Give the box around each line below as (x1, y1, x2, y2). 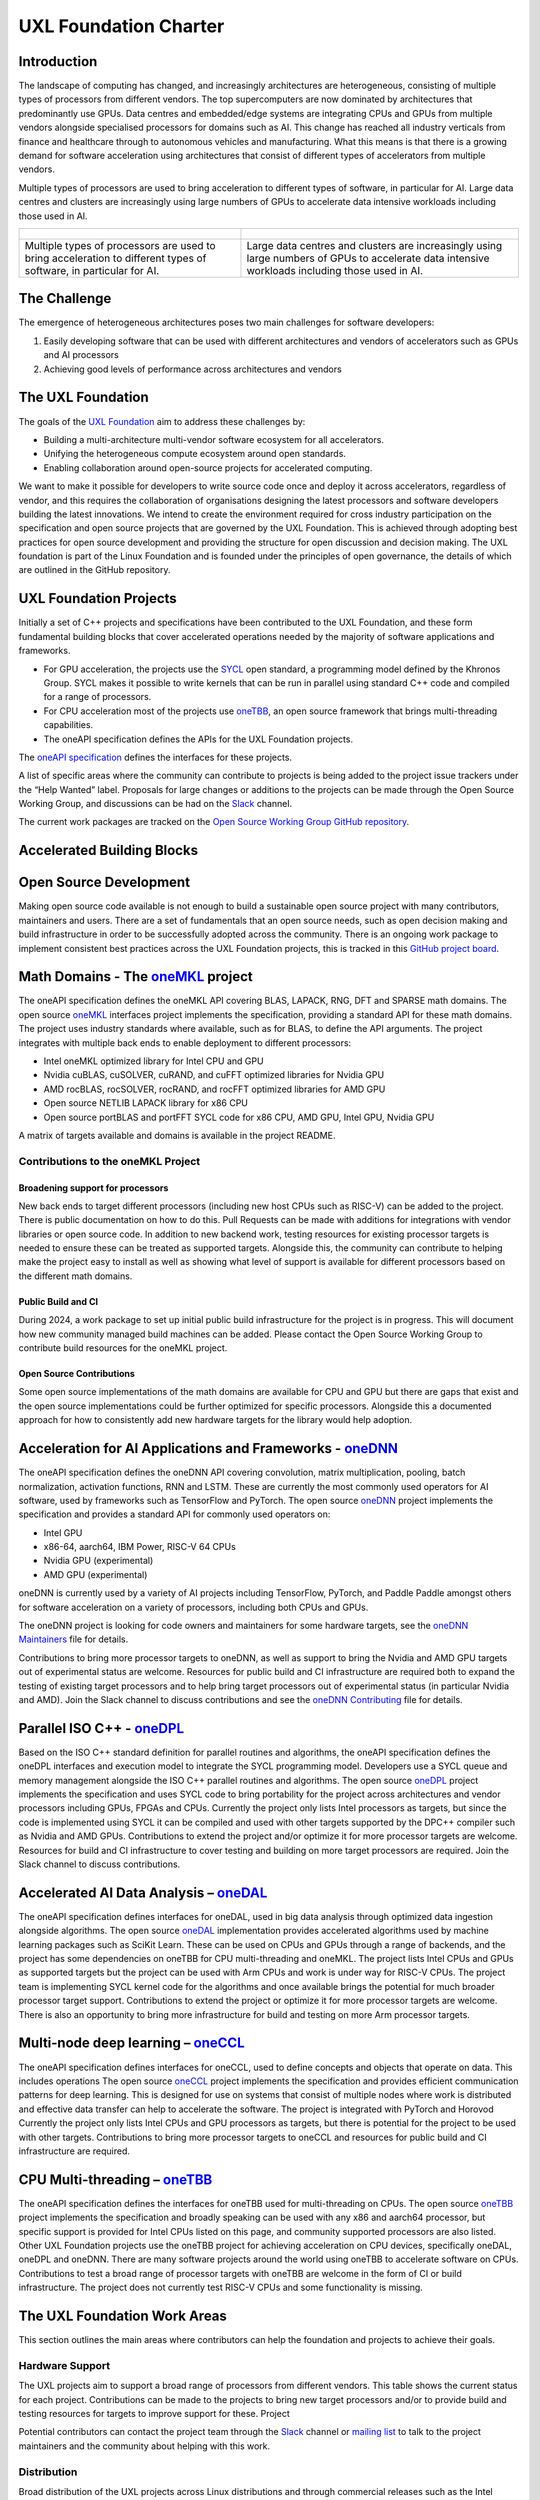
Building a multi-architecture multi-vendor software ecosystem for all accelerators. (43, 433, 385, 445)
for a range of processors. (43, 691, 152, 703)
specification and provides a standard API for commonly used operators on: (18, 1508, 331, 1520)
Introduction (18, 53, 98, 70)
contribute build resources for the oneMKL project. (18, 1342, 228, 1354)
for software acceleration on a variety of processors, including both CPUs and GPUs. (18, 1601, 369, 1613)
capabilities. (43, 719, 94, 731)
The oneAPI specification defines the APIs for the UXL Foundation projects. (43, 733, 354, 745)
